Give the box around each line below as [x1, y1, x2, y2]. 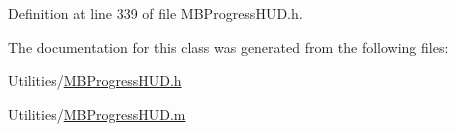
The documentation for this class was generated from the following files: [8, 36, 449, 57]
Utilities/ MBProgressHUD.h [8, 70, 182, 91]
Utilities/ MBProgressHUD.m [8, 103, 186, 124]
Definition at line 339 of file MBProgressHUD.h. [8, 3, 303, 23]
